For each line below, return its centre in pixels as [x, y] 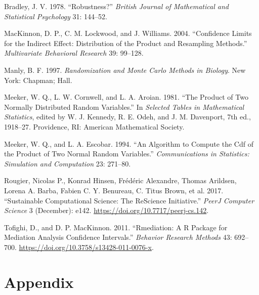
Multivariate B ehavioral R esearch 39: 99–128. [74, 53]
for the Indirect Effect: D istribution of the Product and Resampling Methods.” [126, 43]
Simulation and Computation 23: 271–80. [68, 163]
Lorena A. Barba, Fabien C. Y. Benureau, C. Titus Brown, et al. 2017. [114, 190]
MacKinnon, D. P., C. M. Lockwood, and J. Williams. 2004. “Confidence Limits [128, 33]
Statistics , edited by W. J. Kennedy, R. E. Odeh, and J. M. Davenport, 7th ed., [127, 117]
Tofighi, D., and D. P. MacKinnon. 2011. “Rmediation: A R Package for [116, 227]
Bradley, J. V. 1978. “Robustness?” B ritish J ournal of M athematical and [116, 6]
